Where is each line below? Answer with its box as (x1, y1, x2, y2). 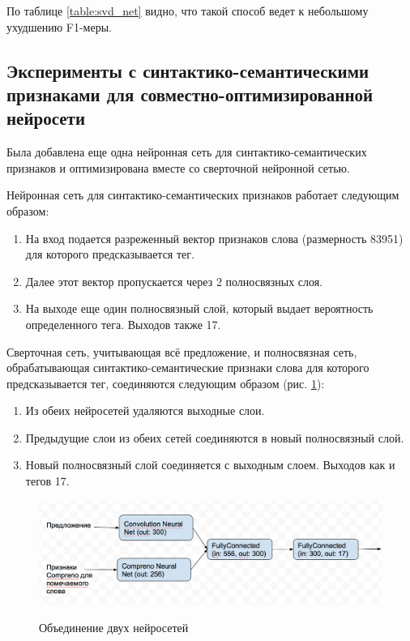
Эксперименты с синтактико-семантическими (6, 58, 369, 83)
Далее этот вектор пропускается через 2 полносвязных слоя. (25, 272, 323, 289)
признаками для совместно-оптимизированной (6, 81, 374, 106)
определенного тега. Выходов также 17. (25, 315, 221, 332)
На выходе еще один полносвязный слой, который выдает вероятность (25, 300, 374, 317)
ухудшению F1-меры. (6, 18, 112, 35)
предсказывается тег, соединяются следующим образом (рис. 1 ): (6, 374, 325, 391)
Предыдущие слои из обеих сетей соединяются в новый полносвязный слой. (25, 429, 404, 446)
